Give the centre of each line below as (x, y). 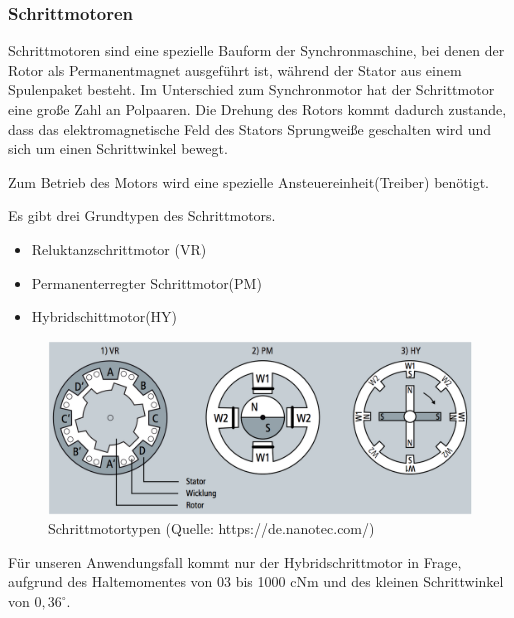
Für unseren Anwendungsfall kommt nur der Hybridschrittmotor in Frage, (235, 561)
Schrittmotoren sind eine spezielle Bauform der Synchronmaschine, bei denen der (256, 50)
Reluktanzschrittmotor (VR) (119, 248)
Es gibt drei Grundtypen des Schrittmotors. (142, 215)
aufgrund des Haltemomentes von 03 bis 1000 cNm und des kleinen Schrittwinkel (256, 581)
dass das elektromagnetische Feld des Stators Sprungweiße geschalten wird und (250, 128)
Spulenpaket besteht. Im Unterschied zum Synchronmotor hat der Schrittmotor (251, 89)
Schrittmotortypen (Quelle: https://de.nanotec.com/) (211, 528)
